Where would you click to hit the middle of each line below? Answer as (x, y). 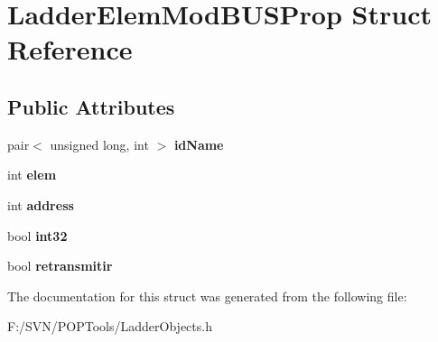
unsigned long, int (99, 144)
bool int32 (37, 235)
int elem (32, 175)
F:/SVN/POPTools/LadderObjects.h (110, 326)
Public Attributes (91, 106)
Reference (70, 49)
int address (41, 204)
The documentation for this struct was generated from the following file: (207, 296)
